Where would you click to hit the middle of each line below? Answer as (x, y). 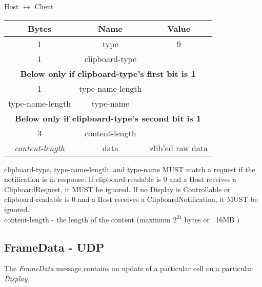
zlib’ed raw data (179, 148)
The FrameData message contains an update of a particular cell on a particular (128, 268)
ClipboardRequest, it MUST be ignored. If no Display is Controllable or (117, 189)
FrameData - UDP (54, 247)
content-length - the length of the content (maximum (87, 219)
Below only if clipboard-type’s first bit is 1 (108, 73)
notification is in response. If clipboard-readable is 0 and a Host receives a (120, 179)
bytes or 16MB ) (212, 219)
